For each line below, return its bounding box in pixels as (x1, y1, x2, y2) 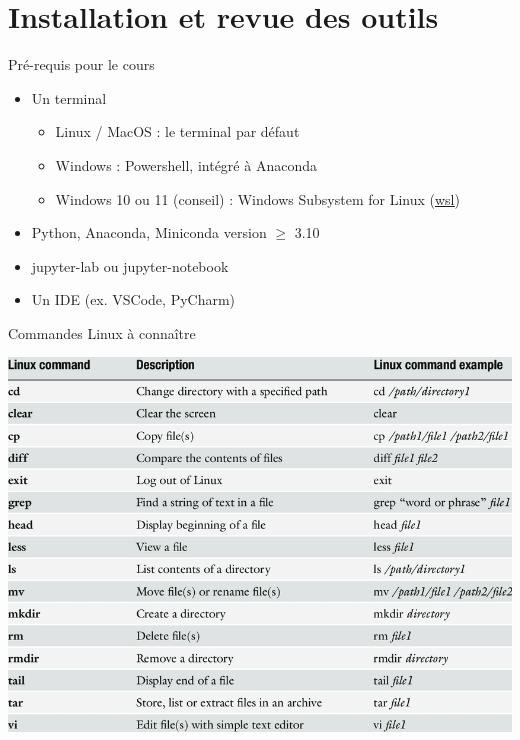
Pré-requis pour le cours (8, 54, 155, 75)
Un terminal (31, 87, 107, 108)
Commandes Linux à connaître (8, 322, 196, 343)
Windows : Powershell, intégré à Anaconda (55, 154, 317, 175)
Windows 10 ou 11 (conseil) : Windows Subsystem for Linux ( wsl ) (55, 188, 460, 209)
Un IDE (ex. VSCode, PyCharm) (31, 289, 236, 310)
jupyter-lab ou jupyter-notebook (31, 255, 229, 276)
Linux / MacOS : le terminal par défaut (55, 121, 300, 142)
